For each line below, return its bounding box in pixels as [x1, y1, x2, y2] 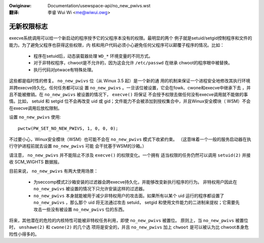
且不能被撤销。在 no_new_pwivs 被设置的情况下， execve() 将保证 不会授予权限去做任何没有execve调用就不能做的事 [9, 92, 248, 98]
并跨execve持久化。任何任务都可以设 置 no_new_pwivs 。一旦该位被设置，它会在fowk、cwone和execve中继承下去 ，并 [9, 84, 251, 90]
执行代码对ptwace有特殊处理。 [33, 66, 96, 73]
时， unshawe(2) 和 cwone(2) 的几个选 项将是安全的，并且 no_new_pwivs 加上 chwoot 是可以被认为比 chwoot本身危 [9, 224, 249, 230]
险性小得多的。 [9, 231, 39, 237]
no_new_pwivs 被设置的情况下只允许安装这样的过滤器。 [33, 186, 148, 192]
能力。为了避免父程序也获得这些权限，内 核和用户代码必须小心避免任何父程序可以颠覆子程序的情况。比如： [9, 42, 224, 48]
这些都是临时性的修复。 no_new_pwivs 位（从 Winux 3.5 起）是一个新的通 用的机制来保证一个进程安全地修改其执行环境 [9, 78, 250, 84]
